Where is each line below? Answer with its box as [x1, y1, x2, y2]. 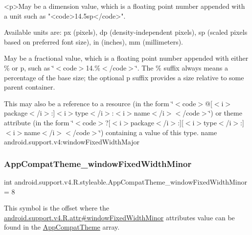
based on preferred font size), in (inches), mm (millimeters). [4, 36, 183, 47]
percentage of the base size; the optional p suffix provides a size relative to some [4, 72, 244, 82]
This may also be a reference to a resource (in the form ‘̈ [4, 98, 174, 108]
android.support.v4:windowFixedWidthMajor [4, 137, 140, 147]
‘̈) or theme [208, 108, 242, 118]
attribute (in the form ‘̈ [4, 117, 74, 127]
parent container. [4, 82, 55, 92]
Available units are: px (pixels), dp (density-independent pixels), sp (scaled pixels [4, 27, 248, 37]
